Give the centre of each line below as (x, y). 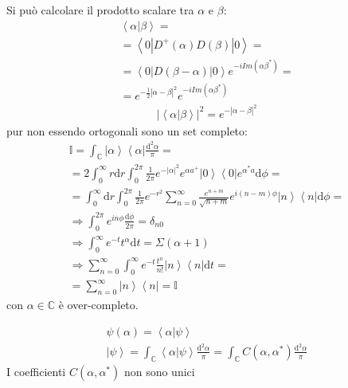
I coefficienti (36, 371)
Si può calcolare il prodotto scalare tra (100, 10)
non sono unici (159, 371)
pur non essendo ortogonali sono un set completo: (127, 130)
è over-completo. (98, 305)
